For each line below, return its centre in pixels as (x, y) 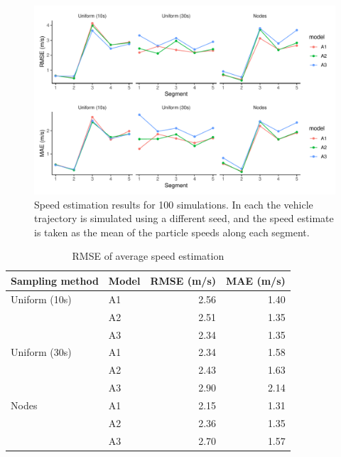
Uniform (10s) (41, 299)
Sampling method (55, 280)
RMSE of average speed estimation (148, 256)
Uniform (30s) (41, 352)
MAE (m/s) (256, 280)
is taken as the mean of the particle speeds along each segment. (172, 232)
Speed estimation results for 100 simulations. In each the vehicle (174, 204)
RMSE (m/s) (183, 280)
